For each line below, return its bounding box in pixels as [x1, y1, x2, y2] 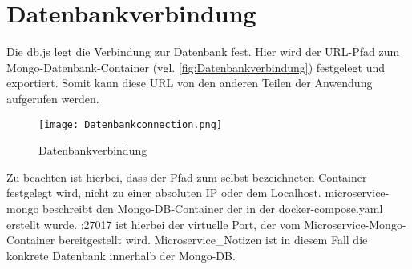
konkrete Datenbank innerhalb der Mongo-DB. [6, 247, 236, 263]
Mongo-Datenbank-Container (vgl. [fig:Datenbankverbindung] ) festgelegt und [6, 58, 385, 75]
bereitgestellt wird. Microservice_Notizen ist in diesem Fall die [58, 231, 368, 248]
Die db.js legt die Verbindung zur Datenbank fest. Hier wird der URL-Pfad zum [6, 43, 400, 60]
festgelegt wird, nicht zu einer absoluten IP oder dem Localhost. [6, 184, 321, 201]
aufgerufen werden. [6, 90, 99, 106]
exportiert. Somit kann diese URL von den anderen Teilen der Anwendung [6, 74, 373, 91]
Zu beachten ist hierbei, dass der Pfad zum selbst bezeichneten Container [6, 168, 367, 185]
